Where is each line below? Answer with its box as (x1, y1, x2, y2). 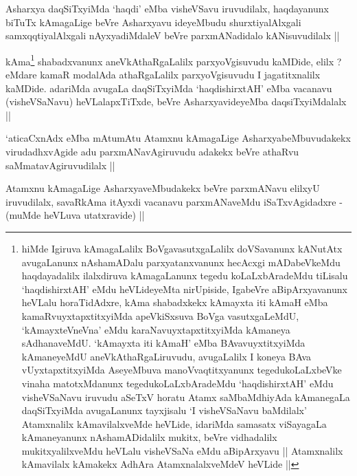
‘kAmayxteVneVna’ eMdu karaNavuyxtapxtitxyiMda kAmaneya (21, 322, 290, 336)
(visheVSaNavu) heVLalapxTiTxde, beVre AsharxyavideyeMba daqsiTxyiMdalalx (5, 94, 347, 109)
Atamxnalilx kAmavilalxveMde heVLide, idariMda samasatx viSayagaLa (21, 416, 327, 431)
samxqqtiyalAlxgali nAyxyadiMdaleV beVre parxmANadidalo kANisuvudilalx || (5, 28, 340, 43)
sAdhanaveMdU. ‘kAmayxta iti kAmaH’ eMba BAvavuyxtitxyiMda (21, 336, 306, 350)
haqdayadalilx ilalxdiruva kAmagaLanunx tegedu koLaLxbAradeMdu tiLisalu (21, 268, 348, 283)
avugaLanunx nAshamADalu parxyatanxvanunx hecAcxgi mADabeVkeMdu (21, 255, 341, 269)
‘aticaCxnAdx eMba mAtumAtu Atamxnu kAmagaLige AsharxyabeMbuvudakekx (5, 131, 351, 145)
